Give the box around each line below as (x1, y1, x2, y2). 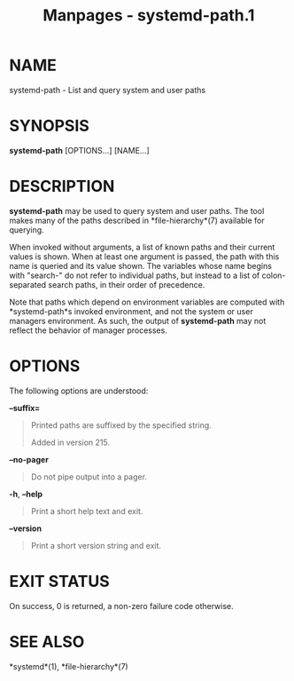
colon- (261, 270, 286, 281)
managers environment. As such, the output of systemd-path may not (9, 315, 267, 326)
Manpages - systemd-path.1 (43, 5, 255, 26)
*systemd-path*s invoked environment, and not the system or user (9, 305, 254, 316)
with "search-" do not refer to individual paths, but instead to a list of (9, 270, 260, 281)
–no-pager (9, 454, 49, 464)
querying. (9, 224, 44, 235)
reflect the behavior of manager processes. (9, 325, 168, 336)
